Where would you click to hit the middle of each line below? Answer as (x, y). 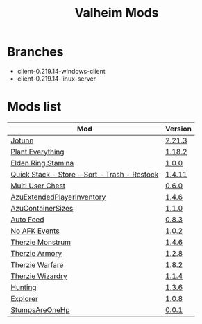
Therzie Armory (36, 253)
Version (179, 129)
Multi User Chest (38, 186)
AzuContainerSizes (42, 208)
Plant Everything (37, 152)
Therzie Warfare (37, 264)
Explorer (24, 298)
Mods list (34, 107)
